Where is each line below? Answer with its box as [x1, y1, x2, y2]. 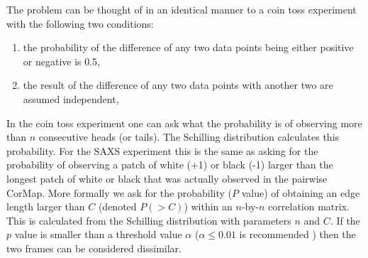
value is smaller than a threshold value [14, 227, 182, 242]
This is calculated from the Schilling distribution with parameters [6, 213, 291, 227]
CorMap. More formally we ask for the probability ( [6, 185, 233, 200]
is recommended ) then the [239, 227, 356, 242]
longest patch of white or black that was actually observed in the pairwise [6, 171, 328, 186]
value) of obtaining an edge [241, 185, 360, 200]
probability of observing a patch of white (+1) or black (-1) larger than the [6, 157, 333, 172]
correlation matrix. [268, 199, 350, 214]
